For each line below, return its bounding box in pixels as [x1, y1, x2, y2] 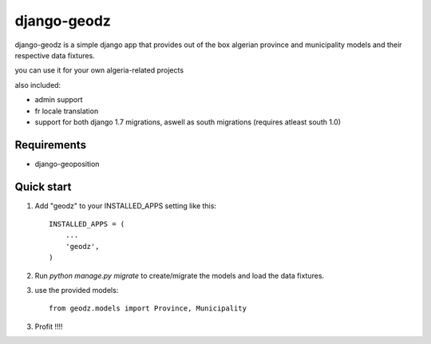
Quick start [14, 180, 72, 193]
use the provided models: [34, 286, 119, 295]
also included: [14, 80, 61, 89]
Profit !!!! [34, 322, 63, 331]
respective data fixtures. [14, 50, 95, 60]
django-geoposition [34, 159, 100, 168]
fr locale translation [34, 106, 99, 116]
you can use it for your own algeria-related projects [14, 65, 184, 75]
